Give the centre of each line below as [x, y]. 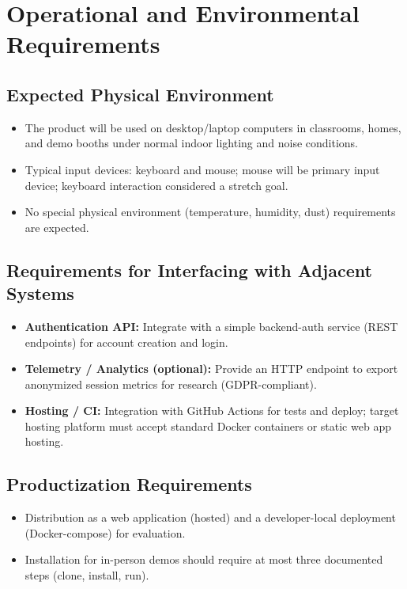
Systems [40, 293]
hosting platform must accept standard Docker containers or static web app [208, 426]
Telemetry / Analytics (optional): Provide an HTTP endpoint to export [211, 369]
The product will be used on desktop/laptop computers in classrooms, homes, [213, 127]
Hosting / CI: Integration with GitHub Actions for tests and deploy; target [212, 410]
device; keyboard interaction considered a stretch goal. [156, 185]
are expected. [57, 227]
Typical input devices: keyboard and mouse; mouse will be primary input [202, 169]
